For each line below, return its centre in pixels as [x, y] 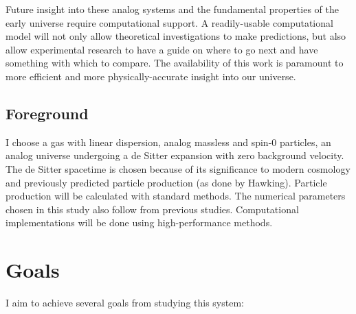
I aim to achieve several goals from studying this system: [125, 303]
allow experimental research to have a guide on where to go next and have [162, 49]
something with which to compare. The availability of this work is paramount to [175, 63]
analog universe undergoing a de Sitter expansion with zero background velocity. [175, 155]
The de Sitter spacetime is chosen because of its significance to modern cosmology [178, 168]
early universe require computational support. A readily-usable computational [169, 22]
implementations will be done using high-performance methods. [139, 222]
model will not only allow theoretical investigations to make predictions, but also [176, 36]
